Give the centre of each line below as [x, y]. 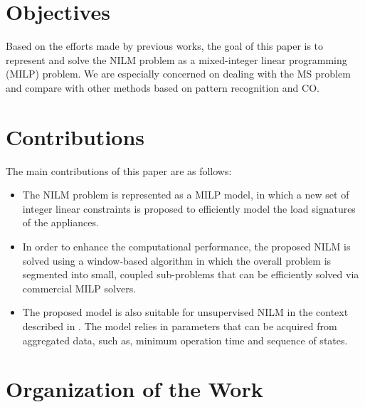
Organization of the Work [134, 389]
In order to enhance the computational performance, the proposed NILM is [186, 246]
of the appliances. [60, 222]
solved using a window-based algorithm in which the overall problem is [177, 260]
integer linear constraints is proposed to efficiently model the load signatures [189, 208]
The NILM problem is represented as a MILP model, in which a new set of [186, 195]
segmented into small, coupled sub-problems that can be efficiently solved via [191, 274]
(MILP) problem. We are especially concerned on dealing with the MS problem [178, 74]
